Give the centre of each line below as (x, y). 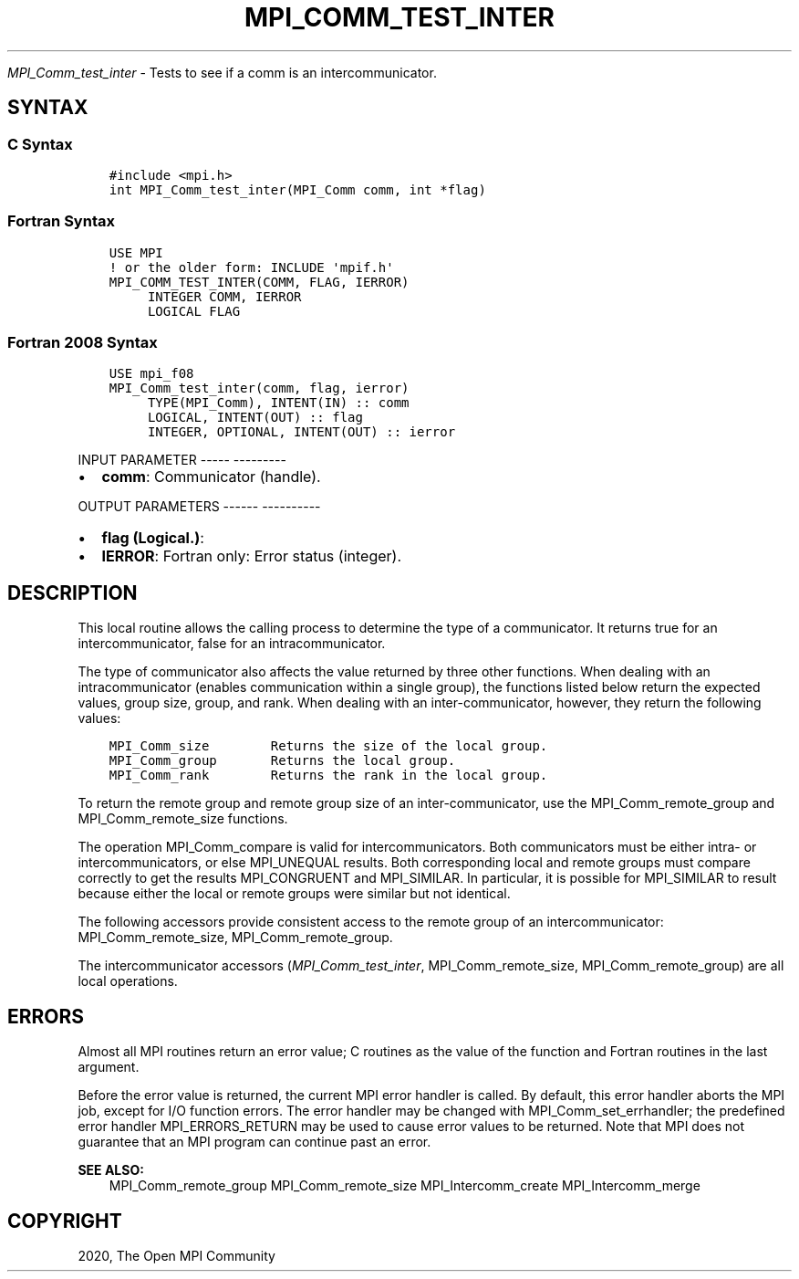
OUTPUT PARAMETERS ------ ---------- (199, 507)
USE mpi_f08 (151, 374)
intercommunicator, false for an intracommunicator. (232, 644)
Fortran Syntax (61, 221)
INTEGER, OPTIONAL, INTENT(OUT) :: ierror (301, 432)
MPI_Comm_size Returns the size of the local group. (328, 746)
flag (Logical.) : (153, 538)
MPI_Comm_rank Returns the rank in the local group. (328, 776)
